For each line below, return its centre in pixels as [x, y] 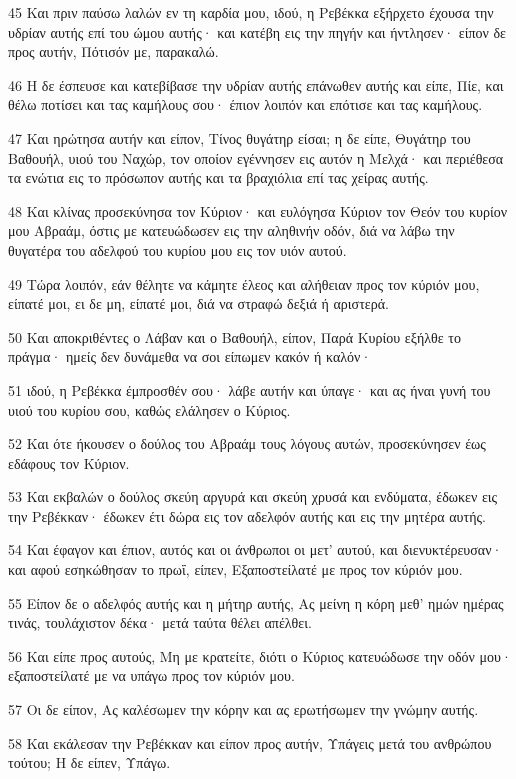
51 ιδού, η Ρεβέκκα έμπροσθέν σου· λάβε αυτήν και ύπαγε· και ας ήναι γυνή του [249, 389]
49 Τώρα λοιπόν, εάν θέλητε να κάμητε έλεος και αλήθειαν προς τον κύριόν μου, [244, 283]
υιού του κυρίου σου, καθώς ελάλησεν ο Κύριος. [149, 409]
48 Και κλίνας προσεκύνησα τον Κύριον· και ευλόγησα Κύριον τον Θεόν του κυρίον [258, 210]
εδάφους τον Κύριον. [69, 462]
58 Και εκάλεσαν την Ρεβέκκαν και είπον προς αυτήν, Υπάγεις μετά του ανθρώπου [250, 742]
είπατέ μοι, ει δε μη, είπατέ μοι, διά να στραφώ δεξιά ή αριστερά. [198, 303]
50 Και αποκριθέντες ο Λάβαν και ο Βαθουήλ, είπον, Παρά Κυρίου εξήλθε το [234, 336]
